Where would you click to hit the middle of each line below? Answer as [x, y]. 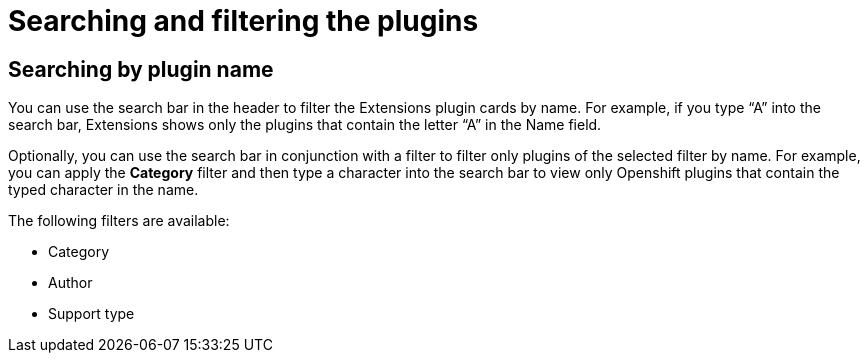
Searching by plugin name [141, 69]
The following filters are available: [119, 221]
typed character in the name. [103, 190]
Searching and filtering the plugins [243, 21]
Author [70, 283]
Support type [91, 314]
